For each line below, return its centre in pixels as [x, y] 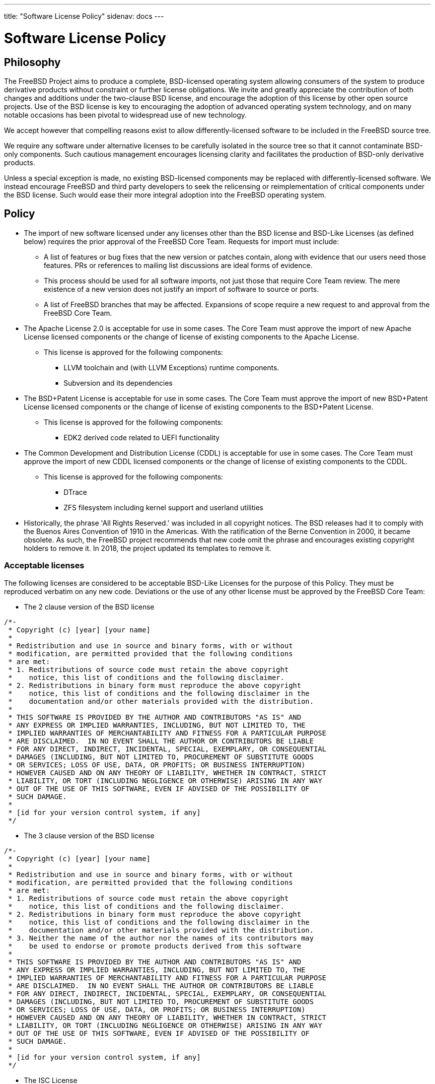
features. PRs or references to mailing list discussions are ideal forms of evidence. [178, 265]
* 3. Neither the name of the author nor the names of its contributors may [161, 938]
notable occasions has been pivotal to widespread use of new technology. [125, 115]
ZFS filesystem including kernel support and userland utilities [164, 507]
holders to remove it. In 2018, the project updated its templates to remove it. [148, 548]
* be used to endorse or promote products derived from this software [155, 946]
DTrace [75, 492]
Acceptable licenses [44, 566]
